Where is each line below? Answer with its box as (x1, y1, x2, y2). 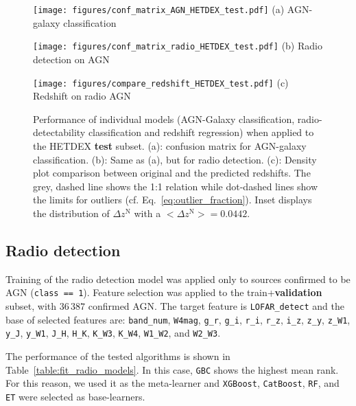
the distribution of (33, 205, 110, 220)
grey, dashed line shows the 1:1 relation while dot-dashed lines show (33, 179, 318, 193)
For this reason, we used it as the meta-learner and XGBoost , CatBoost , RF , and (5, 376, 340, 390)
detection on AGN (33, 52, 110, 66)
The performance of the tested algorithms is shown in (5, 348, 230, 363)
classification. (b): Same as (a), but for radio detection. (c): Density (33, 152, 317, 166)
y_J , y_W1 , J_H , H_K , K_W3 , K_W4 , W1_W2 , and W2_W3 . (5, 326, 221, 340)
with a (134, 205, 161, 220)
